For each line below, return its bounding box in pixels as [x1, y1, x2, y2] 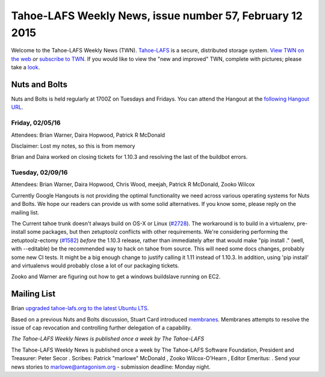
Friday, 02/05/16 [11, 119, 61, 127]
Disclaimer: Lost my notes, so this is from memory [11, 142, 135, 149]
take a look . [11, 64, 40, 71]
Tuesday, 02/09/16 [11, 169, 68, 177]
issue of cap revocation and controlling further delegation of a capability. [11, 324, 192, 331]
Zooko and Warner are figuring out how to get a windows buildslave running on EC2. [11, 273, 221, 280]
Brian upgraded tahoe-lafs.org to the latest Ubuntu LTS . [11, 305, 149, 312]
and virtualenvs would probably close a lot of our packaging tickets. [11, 262, 180, 269]
